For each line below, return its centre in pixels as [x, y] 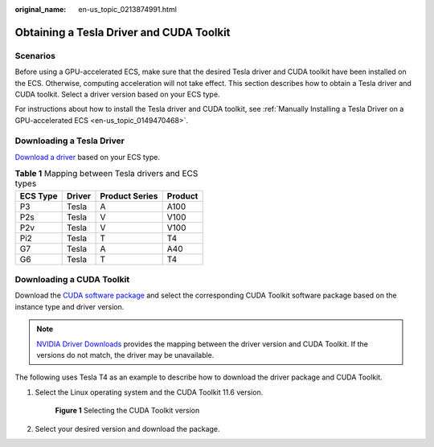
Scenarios [35, 55]
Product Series [129, 195]
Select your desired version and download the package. [127, 429]
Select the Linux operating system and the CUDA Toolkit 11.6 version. [149, 392]
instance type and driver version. [70, 306]
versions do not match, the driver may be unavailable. [125, 355]
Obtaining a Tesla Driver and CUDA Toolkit [123, 32]
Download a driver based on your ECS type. [88, 157]
